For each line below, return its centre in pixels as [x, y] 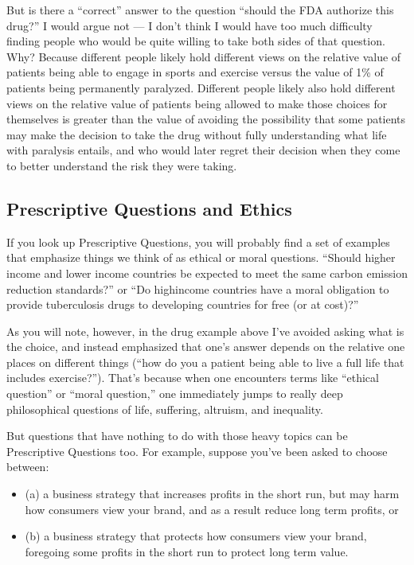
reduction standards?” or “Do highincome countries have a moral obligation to [198, 288]
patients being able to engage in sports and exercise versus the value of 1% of [195, 72]
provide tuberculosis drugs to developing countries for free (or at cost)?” [183, 304]
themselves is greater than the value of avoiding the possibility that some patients [206, 119]
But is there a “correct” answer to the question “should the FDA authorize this [200, 10]
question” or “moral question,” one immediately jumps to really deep [175, 394]
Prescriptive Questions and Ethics [149, 208]
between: [28, 467]
